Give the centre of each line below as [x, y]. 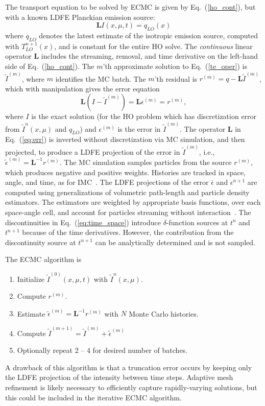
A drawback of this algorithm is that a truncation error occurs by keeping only [129, 367]
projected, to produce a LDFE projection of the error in [93, 151]
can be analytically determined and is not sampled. [175, 242]
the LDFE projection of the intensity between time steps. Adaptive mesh [119, 377]
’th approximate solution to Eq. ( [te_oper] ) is [175, 66]
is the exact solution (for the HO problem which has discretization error [144, 116]
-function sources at [197, 222]
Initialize [31, 279]
